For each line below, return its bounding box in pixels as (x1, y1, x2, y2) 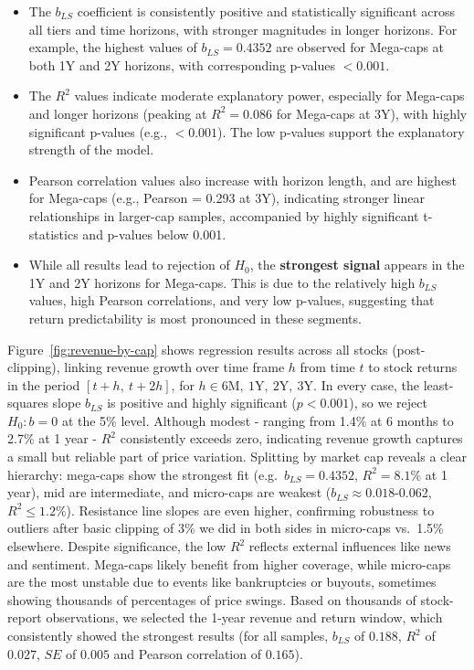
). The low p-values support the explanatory (217, 122, 465, 141)
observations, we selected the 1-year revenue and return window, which (46, 608, 443, 627)
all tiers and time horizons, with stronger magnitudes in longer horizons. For (28, 19, 458, 38)
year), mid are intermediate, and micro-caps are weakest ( (7, 483, 332, 502)
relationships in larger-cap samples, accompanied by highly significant (28, 206, 419, 225)
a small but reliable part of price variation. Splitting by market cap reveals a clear (7, 447, 467, 466)
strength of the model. (28, 140, 154, 159)
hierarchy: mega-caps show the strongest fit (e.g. (7, 464, 278, 484)
